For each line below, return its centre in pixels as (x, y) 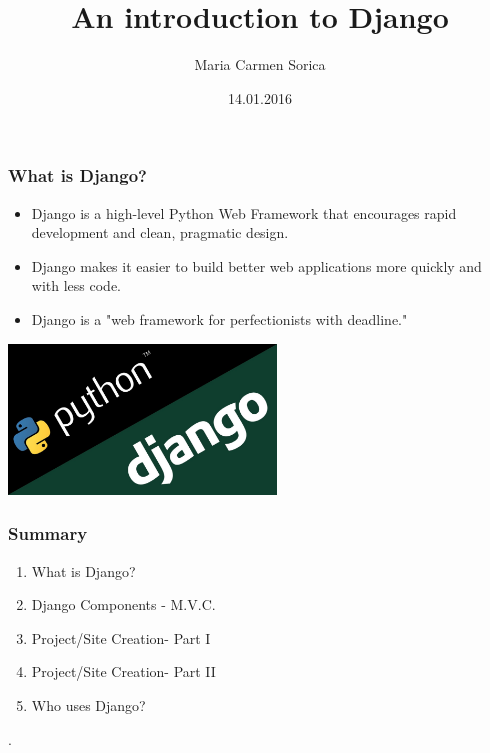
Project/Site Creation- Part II (123, 671)
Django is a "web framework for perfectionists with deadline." (219, 318)
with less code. (76, 285)
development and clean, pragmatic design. (160, 232)
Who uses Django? (88, 704)
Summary (48, 533)
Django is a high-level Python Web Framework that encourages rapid (244, 212)
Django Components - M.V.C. (123, 604)
